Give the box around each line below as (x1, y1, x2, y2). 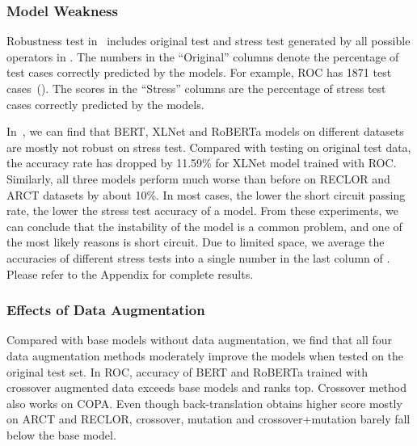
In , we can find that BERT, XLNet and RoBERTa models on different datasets (6, 123, 404, 140)
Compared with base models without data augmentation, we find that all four (6, 331, 393, 348)
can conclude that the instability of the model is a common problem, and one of (6, 217, 402, 234)
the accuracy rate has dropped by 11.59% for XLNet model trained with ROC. (6, 154, 397, 171)
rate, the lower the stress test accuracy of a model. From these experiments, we (6, 202, 398, 219)
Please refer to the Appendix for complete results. (6, 265, 254, 282)
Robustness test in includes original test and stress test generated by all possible (6, 32, 411, 49)
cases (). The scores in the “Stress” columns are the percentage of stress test (6, 80, 386, 96)
